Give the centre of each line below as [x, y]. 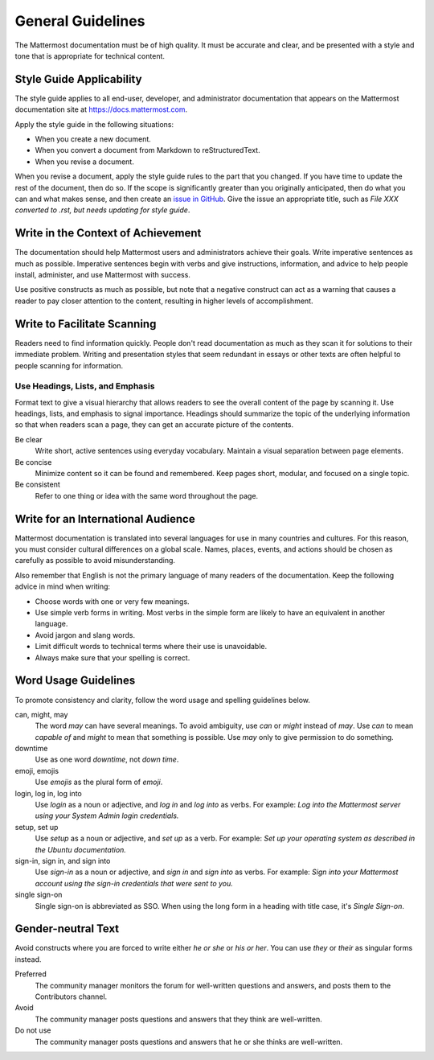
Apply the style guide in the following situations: [94, 124]
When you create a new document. [93, 139]
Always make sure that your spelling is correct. [113, 657]
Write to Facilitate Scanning [86, 324]
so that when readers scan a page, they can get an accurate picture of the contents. [154, 425]
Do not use [33, 1030]
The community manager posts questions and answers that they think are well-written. [179, 1019]
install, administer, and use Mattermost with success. [102, 275]
